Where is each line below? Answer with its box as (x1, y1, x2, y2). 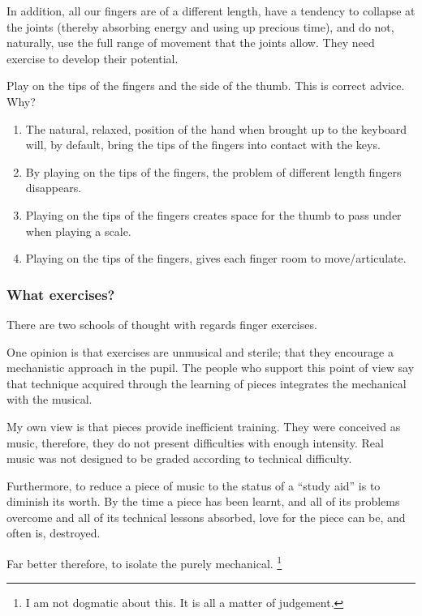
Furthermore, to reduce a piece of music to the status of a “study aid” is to (6, 477, 381, 494)
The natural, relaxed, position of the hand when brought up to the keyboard (25, 120, 407, 137)
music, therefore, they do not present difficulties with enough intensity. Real (6, 434, 384, 451)
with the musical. (6, 391, 93, 408)
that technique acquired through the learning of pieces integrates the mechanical (6, 374, 407, 391)
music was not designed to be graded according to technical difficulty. (6, 450, 352, 467)
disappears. (25, 179, 82, 196)
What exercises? (6, 284, 115, 304)
